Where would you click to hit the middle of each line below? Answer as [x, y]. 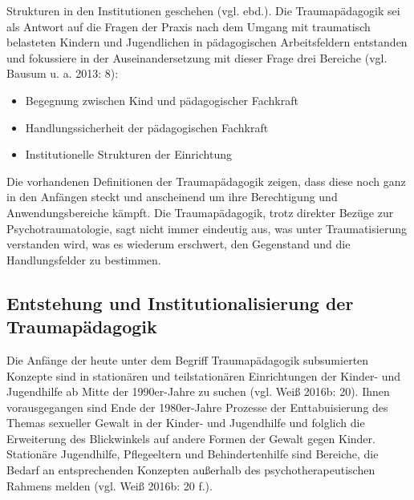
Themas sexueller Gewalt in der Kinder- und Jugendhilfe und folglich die [186, 423]
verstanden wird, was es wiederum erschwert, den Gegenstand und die [179, 244]
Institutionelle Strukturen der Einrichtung [128, 154]
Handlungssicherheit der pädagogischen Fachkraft [147, 127]
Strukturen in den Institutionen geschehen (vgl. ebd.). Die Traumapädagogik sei [203, 10]
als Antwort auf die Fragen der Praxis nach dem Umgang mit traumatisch [189, 26]
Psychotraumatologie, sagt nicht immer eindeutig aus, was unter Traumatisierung [207, 228]
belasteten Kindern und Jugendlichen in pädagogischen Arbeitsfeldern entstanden [207, 42]
